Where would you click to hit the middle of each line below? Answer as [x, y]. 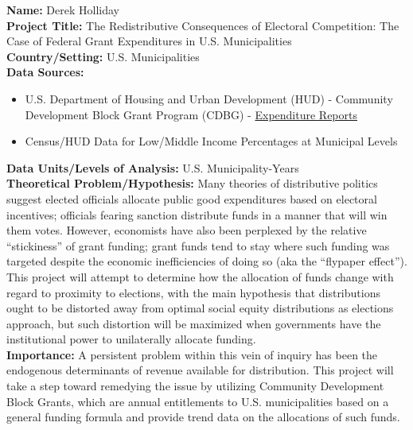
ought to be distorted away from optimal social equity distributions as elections [200, 308]
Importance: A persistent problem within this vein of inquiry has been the [192, 354]
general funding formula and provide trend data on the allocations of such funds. [203, 417]
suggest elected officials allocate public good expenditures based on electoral [192, 198]
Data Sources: [45, 72]
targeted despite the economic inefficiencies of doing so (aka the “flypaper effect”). [207, 261]
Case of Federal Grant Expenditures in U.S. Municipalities [149, 41]
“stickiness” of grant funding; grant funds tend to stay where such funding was [198, 245]
